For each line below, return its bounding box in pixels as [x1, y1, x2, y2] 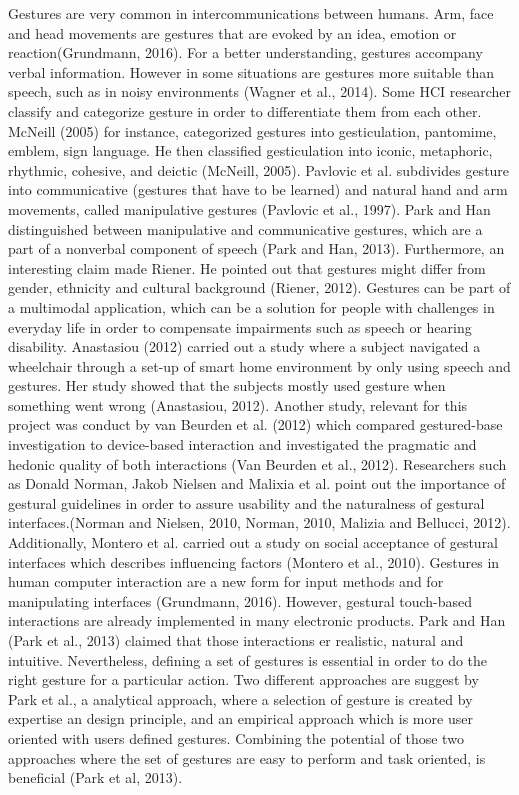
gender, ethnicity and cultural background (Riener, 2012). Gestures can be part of [8, 277, 511, 298]
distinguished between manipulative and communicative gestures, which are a [8, 218, 483, 239]
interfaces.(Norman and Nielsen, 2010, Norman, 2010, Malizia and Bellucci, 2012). [8, 512, 511, 533]
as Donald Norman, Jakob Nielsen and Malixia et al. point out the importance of [8, 473, 506, 494]
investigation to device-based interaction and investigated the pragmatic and [8, 434, 477, 455]
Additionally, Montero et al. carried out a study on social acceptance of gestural [8, 532, 499, 553]
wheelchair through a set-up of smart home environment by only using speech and [8, 355, 511, 376]
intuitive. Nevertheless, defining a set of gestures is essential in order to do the [8, 649, 488, 670]
